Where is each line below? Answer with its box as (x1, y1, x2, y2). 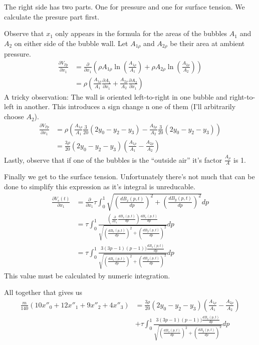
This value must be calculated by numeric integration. (4, 270, 170, 280)
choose (4, 111, 24, 122)
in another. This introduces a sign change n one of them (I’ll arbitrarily (16, 101, 236, 112)
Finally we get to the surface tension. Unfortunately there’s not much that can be (4, 171, 255, 182)
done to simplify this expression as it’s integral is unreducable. (4, 181, 195, 191)
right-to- (229, 91, 255, 102)
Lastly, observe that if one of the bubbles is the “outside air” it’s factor (4, 154, 222, 165)
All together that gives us (4, 287, 83, 297)
